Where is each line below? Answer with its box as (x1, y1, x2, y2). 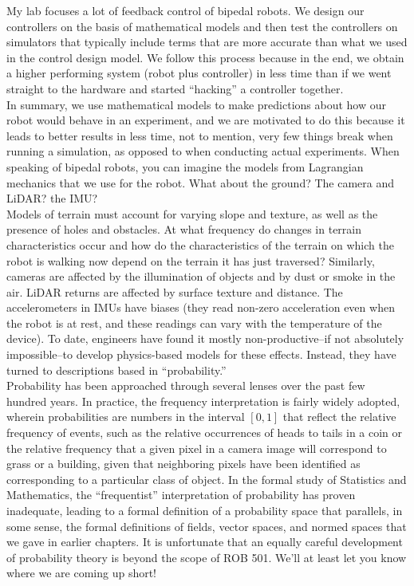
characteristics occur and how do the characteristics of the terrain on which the (6, 236, 394, 253)
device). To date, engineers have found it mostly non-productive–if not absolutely (6, 330, 404, 347)
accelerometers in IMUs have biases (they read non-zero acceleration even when (6, 299, 395, 316)
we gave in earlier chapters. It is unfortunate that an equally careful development (6, 533, 403, 550)
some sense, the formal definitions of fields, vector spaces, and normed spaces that (6, 517, 407, 534)
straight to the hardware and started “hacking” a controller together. (6, 80, 344, 96)
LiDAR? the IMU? (6, 190, 98, 206)
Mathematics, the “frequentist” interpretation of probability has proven (6, 486, 356, 503)
